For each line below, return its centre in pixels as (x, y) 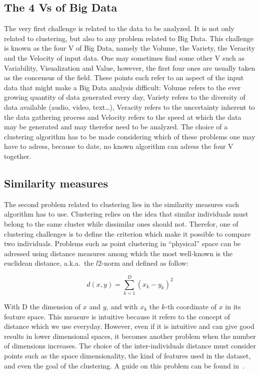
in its (233, 306)
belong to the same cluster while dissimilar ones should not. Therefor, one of (121, 223)
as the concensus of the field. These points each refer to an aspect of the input (124, 77)
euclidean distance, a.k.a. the (49, 263)
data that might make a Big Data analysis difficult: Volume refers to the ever (122, 87)
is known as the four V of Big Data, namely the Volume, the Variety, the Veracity (129, 48)
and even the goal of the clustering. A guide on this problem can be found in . (124, 365)
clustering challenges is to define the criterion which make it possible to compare (127, 233)
